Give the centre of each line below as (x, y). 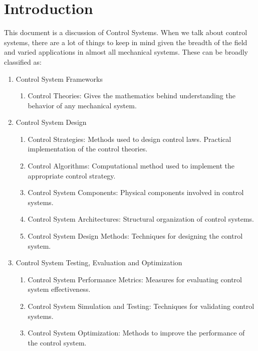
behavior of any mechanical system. (82, 105)
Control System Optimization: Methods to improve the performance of (136, 333)
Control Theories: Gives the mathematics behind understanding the (132, 96)
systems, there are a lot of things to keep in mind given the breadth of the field (126, 42)
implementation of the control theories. (88, 149)
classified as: (23, 61)
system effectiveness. (59, 289)
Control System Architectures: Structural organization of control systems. (141, 219)
